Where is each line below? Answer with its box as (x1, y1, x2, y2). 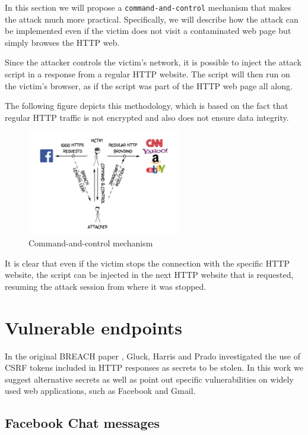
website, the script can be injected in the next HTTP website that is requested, (5, 268, 294, 281)
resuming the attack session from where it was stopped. (5, 280, 207, 292)
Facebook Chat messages (5, 414, 160, 432)
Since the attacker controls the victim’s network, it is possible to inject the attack (5, 56, 301, 68)
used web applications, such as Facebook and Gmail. (5, 384, 196, 397)
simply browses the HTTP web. (5, 36, 120, 48)
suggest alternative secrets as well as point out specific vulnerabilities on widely (5, 373, 294, 385)
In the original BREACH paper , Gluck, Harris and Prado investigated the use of (5, 349, 300, 362)
